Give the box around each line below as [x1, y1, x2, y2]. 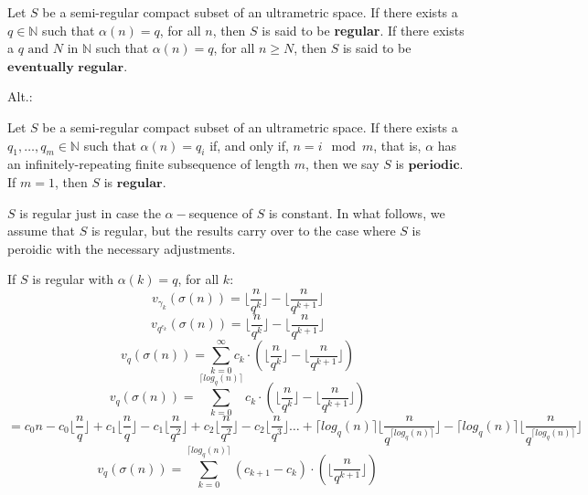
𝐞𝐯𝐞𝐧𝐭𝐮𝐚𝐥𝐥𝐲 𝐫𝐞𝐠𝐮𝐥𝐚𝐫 [7, 60, 124, 74]
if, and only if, [209, 135, 289, 154]
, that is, [373, 135, 422, 154]
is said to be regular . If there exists [262, 20, 465, 39]
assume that [7, 221, 76, 240]
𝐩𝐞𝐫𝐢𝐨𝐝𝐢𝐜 [408, 159, 460, 173]
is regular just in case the [19, 203, 161, 222]
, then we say [305, 154, 380, 174]
